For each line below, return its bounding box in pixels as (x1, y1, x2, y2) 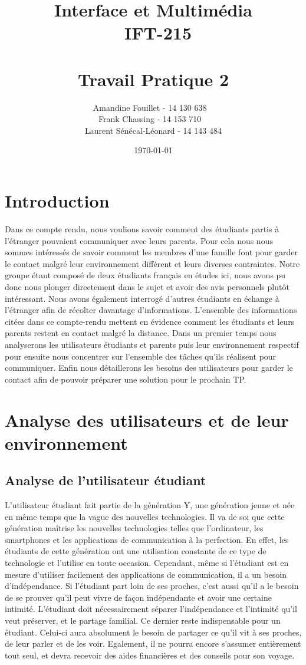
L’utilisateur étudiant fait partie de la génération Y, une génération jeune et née (5, 499, 295, 511)
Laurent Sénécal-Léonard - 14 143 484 (85, 124, 222, 136)
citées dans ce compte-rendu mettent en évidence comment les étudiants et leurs (5, 315, 295, 327)
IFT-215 (124, 21, 192, 45)
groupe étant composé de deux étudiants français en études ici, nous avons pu (5, 269, 286, 281)
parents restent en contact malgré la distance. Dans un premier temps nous (5, 327, 277, 339)
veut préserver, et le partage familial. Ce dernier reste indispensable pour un (5, 614, 281, 627)
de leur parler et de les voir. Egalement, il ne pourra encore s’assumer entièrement (5, 637, 301, 650)
